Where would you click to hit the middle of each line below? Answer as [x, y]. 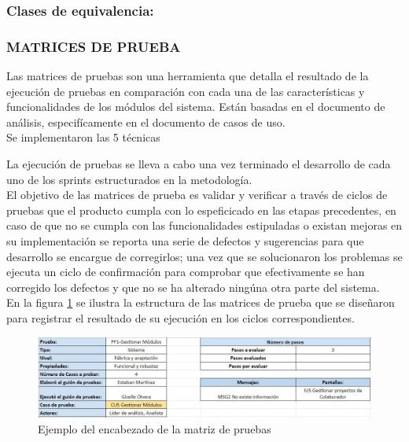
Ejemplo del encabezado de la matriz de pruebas [155, 429]
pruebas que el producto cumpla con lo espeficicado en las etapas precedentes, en [201, 210]
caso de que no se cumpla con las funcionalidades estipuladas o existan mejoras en [204, 225]
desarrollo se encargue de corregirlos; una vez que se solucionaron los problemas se [204, 256]
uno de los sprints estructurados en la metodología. [129, 179]
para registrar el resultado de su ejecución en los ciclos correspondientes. [181, 317]
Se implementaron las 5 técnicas [83, 137]
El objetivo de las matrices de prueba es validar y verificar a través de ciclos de [197, 195]
